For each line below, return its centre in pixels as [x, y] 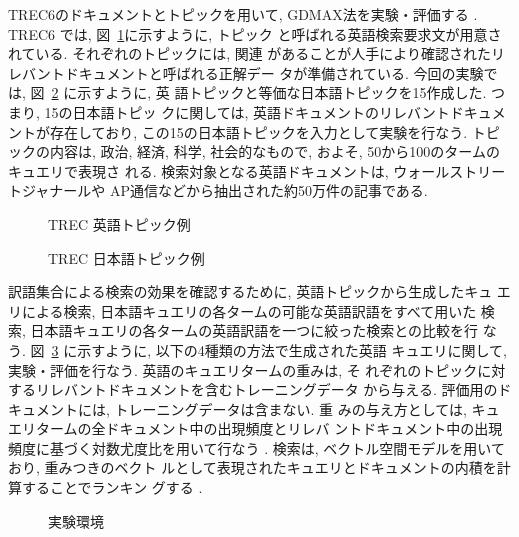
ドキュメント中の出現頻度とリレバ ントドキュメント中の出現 [304, 428]
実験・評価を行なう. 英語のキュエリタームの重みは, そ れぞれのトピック [243, 369]
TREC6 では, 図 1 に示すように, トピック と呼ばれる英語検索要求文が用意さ [255, 33]
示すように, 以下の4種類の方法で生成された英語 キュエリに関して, [292, 349]
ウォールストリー [449, 170]
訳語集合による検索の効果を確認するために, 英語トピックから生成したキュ [250, 291]
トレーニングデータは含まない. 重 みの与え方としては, [290, 408]
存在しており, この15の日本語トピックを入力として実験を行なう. [258, 131]
